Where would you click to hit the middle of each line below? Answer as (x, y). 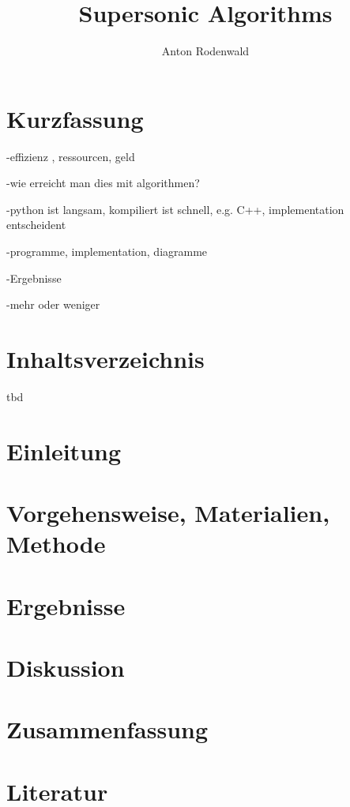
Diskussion (66, 668)
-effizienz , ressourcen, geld (71, 156)
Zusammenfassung (107, 729)
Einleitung (64, 450)
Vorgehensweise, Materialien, (168, 513)
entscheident (36, 225)
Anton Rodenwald (205, 51)
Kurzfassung (75, 118)
